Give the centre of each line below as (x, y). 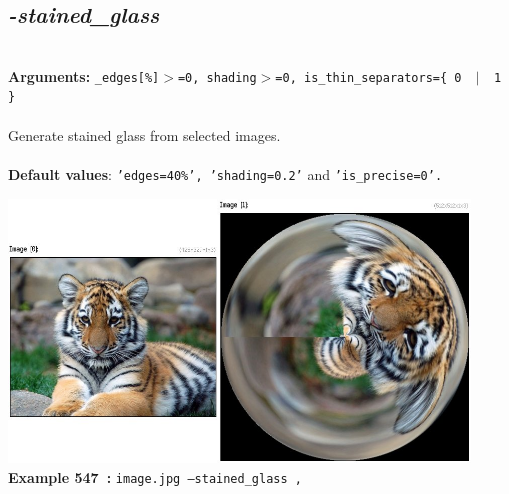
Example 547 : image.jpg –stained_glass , (155, 476)
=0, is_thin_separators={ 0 (368, 77)
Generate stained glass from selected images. (144, 134)
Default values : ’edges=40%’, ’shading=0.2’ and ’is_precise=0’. (225, 173)
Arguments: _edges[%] (84, 75)
